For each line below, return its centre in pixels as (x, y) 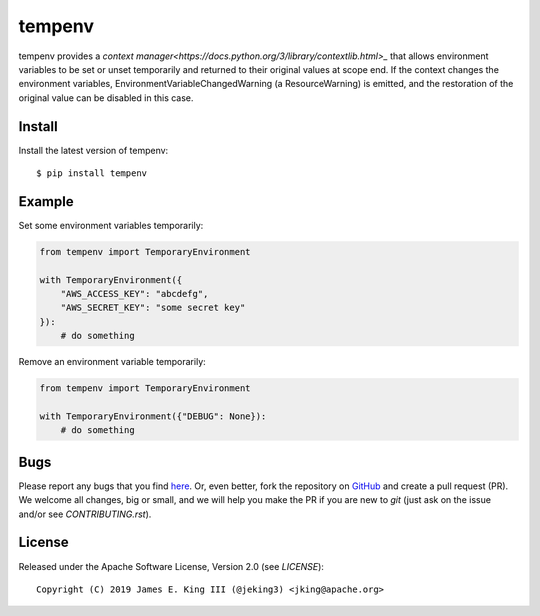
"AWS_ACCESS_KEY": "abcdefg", (134, 294)
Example (46, 201)
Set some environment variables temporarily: (111, 225)
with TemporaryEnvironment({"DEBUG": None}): (153, 416)
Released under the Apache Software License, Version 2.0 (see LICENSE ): (171, 566)
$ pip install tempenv (92, 173)
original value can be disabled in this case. (106, 97)
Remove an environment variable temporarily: (112, 362)
